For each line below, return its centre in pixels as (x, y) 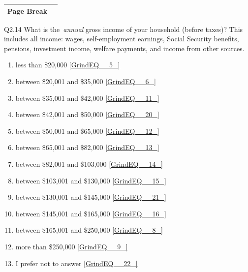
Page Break (27, 11)
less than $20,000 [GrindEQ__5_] (68, 65)
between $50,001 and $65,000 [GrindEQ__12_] (87, 131)
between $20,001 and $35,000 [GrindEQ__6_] (86, 81)
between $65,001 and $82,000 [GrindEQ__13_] (87, 147)
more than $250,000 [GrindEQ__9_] (72, 246)
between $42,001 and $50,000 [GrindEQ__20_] (87, 114)
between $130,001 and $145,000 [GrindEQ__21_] (91, 197)
